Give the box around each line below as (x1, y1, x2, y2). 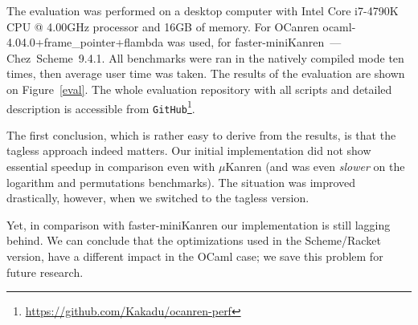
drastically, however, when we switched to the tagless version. (6, 189, 309, 206)
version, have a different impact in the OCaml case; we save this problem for (6, 248, 383, 265)
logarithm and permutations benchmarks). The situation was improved (6, 173, 356, 190)
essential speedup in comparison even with (6, 158, 215, 175)
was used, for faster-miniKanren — (167, 34, 342, 51)
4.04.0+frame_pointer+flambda (6, 34, 164, 51)
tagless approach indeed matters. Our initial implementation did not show (6, 142, 371, 159)
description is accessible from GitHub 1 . (6, 97, 195, 116)
